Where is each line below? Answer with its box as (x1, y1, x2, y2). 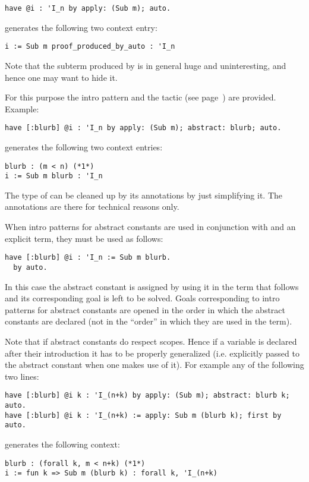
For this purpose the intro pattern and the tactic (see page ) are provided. (5, 91, 276, 103)
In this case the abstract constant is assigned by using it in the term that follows (5, 280, 299, 292)
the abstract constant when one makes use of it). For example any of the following (5, 358, 304, 371)
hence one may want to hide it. (5, 71, 118, 83)
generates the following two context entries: (5, 140, 163, 153)
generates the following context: (5, 437, 120, 450)
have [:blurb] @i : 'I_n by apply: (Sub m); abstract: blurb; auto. (5, 124, 282, 133)
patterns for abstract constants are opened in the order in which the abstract (5, 303, 285, 316)
